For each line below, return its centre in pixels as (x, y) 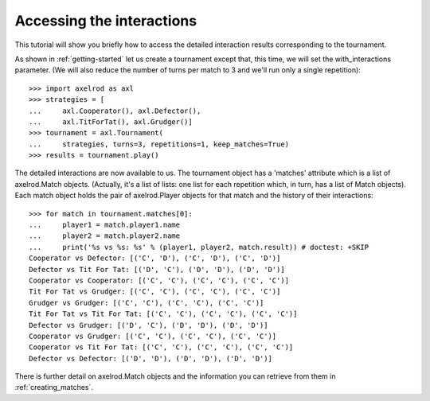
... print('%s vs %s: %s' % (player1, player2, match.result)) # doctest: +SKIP (199, 247)
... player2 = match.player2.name (105, 236)
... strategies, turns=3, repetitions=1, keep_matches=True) (159, 144)
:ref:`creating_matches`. (54, 387)
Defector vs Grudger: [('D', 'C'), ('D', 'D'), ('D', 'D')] (149, 325)
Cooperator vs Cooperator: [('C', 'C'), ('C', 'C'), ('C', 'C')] (159, 280)
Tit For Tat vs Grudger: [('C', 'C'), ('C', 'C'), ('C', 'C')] (155, 292)
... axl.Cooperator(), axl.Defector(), (115, 111)
